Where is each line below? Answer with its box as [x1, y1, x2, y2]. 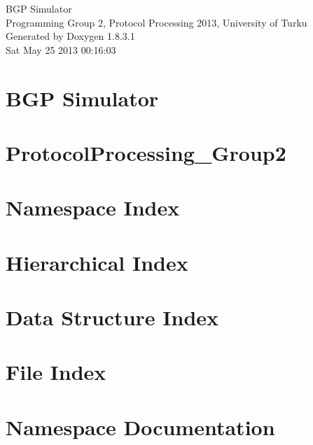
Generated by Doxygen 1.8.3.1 [6, 29, 135, 43]
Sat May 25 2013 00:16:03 [6, 42, 116, 57]
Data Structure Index [6, 303, 219, 332]
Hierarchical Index [6, 248, 188, 276]
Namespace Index [6, 193, 180, 222]
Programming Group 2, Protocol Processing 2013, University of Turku [6, 15, 307, 29]
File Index [6, 358, 106, 386]
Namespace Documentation [6, 412, 275, 441]
